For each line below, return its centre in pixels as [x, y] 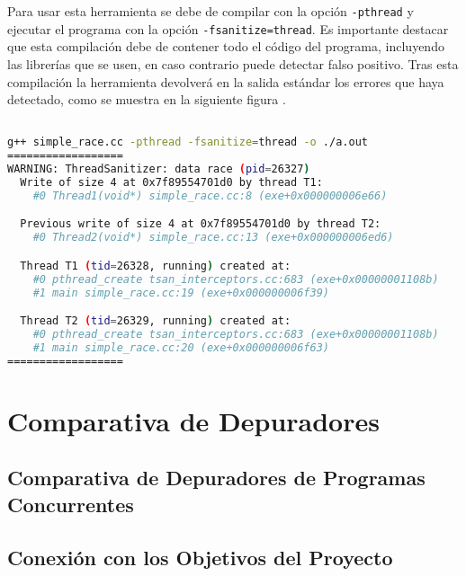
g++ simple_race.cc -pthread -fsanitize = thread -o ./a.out [188, 142]
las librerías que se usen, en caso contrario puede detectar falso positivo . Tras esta [233, 63]
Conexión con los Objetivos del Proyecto [200, 557]
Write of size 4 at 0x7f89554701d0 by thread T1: [171, 182]
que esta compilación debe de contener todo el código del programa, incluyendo [226, 46]
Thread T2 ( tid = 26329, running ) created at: [156, 321]
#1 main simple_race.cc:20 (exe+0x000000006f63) [181, 347]
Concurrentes [71, 504]
